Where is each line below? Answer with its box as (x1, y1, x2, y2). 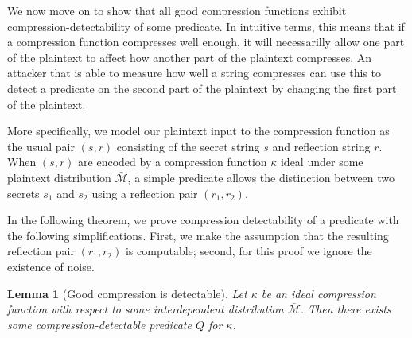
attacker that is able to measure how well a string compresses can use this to (7, 64, 382, 81)
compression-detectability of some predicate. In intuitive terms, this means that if (7, 17, 405, 34)
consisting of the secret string (116, 138, 260, 154)
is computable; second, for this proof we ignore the (125, 243, 372, 259)
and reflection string (272, 138, 371, 154)
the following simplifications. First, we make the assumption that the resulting (7, 227, 389, 243)
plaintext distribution (7, 169, 111, 185)
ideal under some (280, 153, 363, 170)
